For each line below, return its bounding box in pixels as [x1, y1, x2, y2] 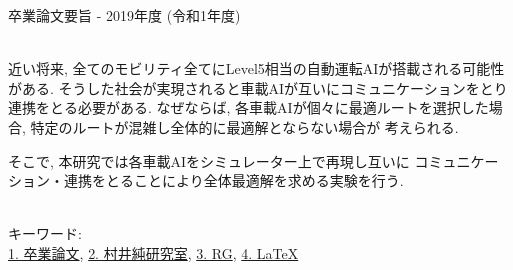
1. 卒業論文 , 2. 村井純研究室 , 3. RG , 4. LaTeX [8, 242, 299, 263]
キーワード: [8, 223, 82, 244]
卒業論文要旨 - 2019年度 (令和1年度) [8, 5, 241, 25]
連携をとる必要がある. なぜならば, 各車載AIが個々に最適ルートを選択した [8, 97, 489, 118]
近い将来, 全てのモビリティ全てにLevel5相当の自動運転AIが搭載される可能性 [8, 58, 505, 79]
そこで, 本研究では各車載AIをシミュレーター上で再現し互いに [8, 150, 410, 171]
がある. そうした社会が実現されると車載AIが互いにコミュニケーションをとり [8, 77, 508, 98]
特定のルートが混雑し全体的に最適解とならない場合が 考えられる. [30, 116, 459, 137]
